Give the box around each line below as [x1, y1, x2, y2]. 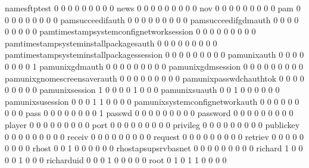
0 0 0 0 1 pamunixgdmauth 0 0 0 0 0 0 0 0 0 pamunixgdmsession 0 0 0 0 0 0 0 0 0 [5, 60, 304, 72]
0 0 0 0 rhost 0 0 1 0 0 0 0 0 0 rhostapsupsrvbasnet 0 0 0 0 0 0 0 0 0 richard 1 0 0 [5, 142, 303, 154]
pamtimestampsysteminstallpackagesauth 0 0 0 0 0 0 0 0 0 [5, 36, 217, 49]
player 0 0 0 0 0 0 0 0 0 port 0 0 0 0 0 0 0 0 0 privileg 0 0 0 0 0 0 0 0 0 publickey [5, 118, 300, 130]
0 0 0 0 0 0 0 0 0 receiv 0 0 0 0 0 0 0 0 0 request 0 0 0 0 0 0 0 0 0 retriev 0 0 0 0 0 [5, 130, 304, 142]
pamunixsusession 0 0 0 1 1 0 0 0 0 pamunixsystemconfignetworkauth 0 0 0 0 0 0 [5, 95, 299, 107]
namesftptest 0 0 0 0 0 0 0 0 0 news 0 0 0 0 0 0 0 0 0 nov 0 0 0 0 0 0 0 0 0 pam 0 [5, 2, 301, 14]
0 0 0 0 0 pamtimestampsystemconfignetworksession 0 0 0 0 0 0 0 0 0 [5, 25, 256, 38]
